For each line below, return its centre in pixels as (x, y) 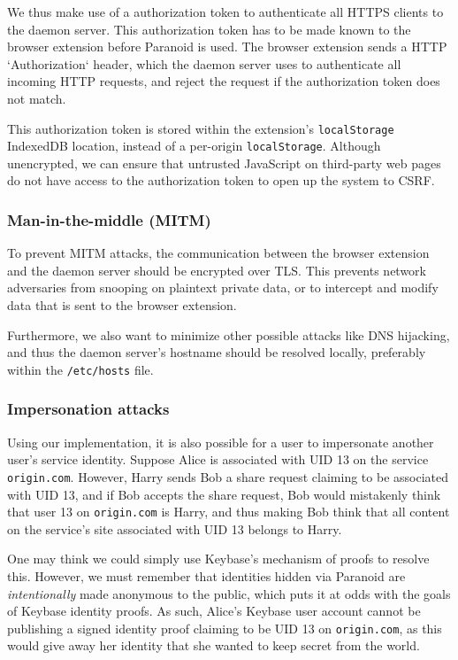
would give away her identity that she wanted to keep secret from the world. (214, 645)
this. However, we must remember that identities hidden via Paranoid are (206, 576)
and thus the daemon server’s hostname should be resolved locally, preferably (217, 352)
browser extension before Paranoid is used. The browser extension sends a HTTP (227, 47)
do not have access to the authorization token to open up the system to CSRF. (221, 180)
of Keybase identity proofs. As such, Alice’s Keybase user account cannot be (214, 611)
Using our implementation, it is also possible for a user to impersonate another (221, 442)
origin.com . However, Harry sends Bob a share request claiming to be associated (228, 476)
